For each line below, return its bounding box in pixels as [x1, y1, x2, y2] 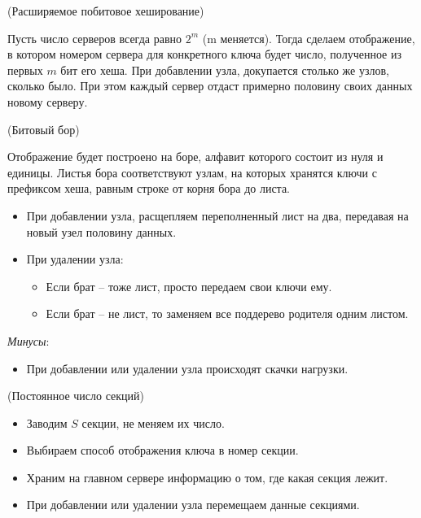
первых [7, 61, 43, 78]
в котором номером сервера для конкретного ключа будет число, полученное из [7, 46, 401, 63]
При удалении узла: [26, 250, 124, 268]
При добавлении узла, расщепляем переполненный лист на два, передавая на [26, 207, 409, 224]
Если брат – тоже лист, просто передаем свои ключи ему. [46, 277, 332, 294]
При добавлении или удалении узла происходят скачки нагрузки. [26, 359, 349, 377]
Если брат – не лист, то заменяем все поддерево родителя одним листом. [46, 305, 409, 322]
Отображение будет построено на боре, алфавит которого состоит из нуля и [7, 148, 384, 165]
